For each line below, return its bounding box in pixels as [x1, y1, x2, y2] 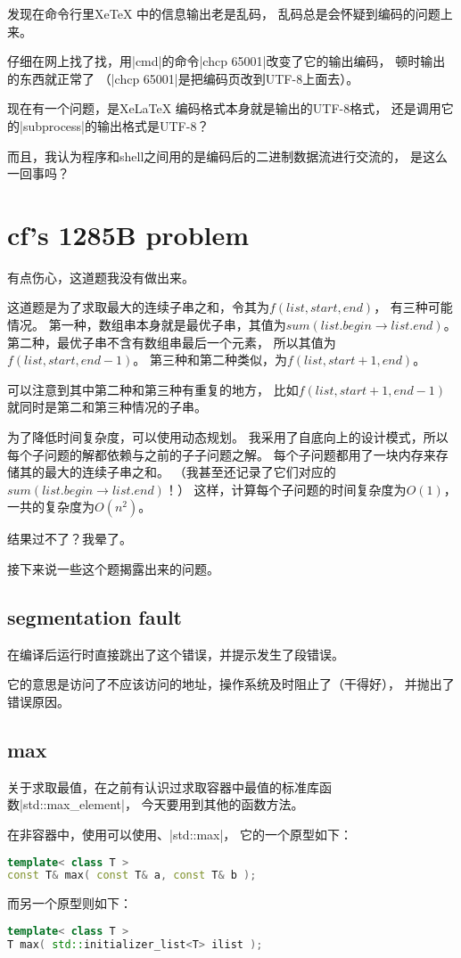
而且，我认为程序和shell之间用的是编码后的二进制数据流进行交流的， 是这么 [7, 146, 448, 165]
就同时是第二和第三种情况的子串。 [7, 397, 207, 416]
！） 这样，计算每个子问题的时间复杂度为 [164, 479, 407, 498]
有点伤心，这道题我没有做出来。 [7, 267, 194, 286]
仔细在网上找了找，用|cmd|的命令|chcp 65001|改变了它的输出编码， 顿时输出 [7, 52, 446, 70]
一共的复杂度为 [7, 497, 95, 516]
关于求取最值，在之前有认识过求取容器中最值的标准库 [7, 777, 319, 796]
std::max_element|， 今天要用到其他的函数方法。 [22, 795, 304, 814]
